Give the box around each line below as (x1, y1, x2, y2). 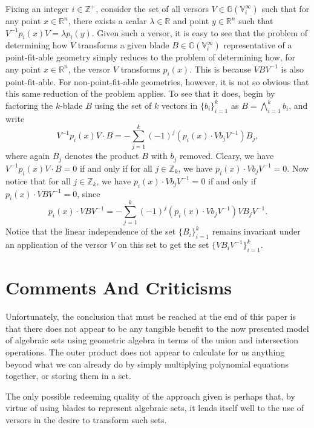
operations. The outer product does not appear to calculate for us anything (5, 345, 285, 358)
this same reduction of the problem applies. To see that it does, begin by (5, 87, 275, 100)
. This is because (189, 62, 251, 75)
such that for (261, 2, 310, 15)
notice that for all (5, 174, 71, 187)
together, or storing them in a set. (5, 369, 131, 382)
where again (5, 149, 50, 162)
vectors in (161, 99, 198, 111)
